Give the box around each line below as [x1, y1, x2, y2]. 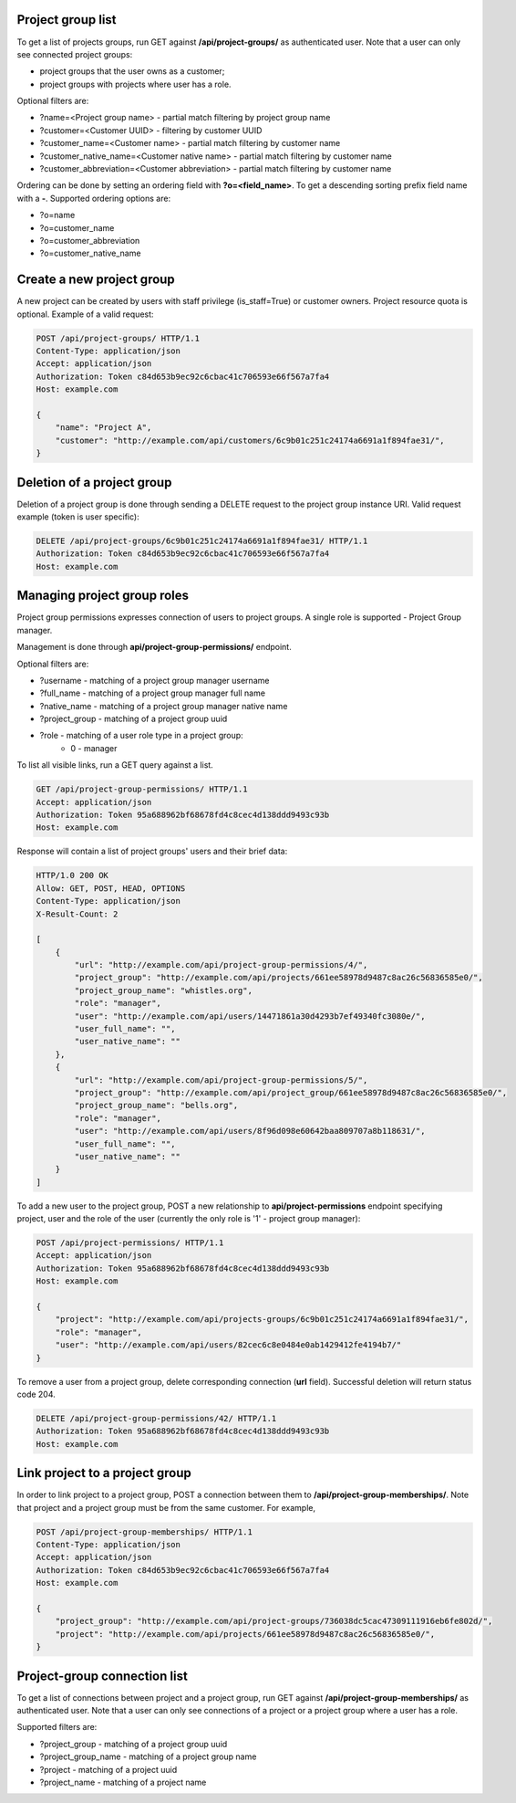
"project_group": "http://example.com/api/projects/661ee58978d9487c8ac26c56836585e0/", [74, 972, 483, 983]
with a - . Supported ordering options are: [16, 193, 171, 204]
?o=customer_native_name [39, 247, 141, 259]
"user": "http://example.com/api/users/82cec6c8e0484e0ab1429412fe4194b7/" [55, 1340, 402, 1350]
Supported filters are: [16, 1722, 98, 1733]
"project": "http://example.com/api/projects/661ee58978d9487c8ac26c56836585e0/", [55, 1629, 436, 1639]
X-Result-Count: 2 [36, 908, 119, 919]
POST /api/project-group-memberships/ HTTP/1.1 [36, 1526, 253, 1537]
